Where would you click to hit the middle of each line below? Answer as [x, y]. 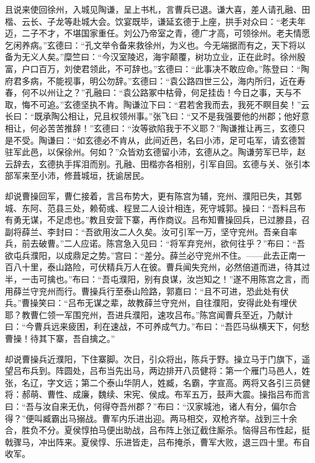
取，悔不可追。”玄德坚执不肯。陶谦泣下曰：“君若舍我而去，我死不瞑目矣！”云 [157, 104]
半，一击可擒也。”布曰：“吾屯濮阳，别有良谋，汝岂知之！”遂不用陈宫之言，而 [157, 279]
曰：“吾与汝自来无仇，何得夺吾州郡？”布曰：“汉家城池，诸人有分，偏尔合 [151, 406]
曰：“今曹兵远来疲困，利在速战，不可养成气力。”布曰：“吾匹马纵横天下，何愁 [157, 326]
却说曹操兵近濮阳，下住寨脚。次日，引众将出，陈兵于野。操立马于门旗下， [153, 358]
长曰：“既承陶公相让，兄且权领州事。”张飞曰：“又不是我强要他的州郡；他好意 [157, 116]
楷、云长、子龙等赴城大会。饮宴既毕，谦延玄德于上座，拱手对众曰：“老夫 [151, 21]
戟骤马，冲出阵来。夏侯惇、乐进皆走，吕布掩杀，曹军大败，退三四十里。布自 [157, 441]
